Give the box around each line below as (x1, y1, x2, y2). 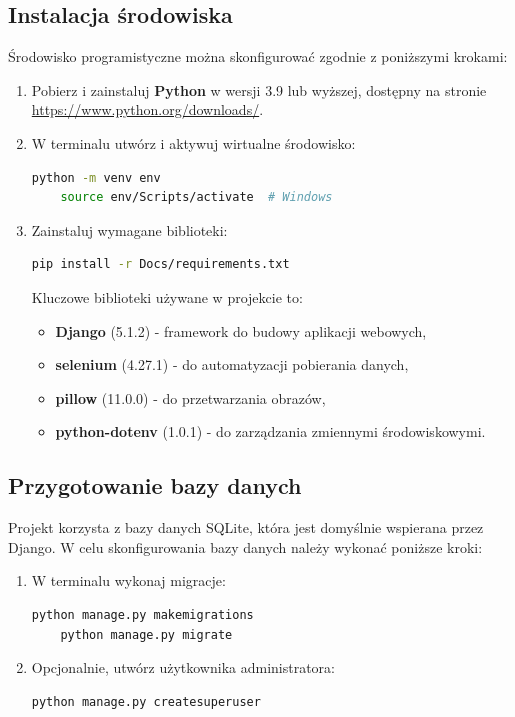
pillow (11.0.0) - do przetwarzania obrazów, (55, 387, 326, 408)
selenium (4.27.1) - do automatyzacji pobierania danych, (55, 354, 409, 375)
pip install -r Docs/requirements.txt (31, 257, 290, 272)
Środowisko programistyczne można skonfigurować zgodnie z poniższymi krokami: (8, 46, 508, 67)
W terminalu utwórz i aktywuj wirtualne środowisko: (31, 132, 356, 153)
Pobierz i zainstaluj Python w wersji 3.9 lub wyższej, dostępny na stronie (31, 79, 487, 100)
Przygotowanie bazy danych (8, 470, 302, 501)
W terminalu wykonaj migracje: (31, 570, 226, 591)
